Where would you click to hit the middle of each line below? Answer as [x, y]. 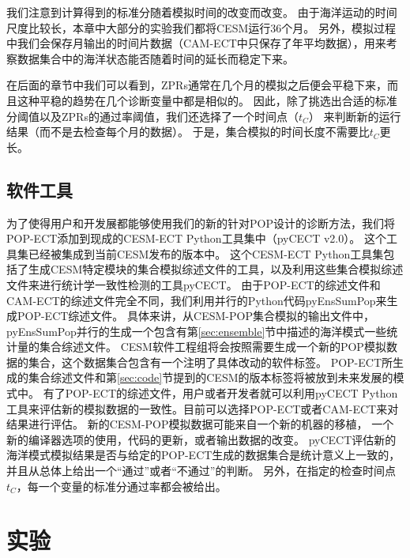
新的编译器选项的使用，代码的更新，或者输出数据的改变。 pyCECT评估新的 [201, 439]
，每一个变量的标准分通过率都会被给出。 [121, 486]
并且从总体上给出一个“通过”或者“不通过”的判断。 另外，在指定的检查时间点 [201, 471]
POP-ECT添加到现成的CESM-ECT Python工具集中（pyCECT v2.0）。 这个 [196, 238]
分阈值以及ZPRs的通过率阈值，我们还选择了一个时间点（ [152, 116]
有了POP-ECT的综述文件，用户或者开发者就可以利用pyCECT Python [220, 393]
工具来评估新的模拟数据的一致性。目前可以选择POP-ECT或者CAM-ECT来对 [203, 408]
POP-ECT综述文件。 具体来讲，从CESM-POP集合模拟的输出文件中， [196, 316]
